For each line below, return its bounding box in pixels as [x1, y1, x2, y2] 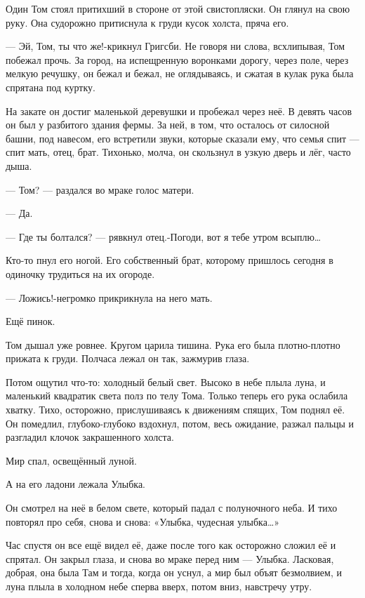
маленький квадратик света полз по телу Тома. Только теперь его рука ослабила [6, 388, 348, 403]
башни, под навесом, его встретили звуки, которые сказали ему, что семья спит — [6, 131, 359, 145]
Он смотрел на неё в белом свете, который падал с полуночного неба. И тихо [6, 500, 338, 515]
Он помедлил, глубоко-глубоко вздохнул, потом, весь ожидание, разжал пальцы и [6, 416, 354, 430]
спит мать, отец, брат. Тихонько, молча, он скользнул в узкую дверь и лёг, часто [6, 145, 351, 159]
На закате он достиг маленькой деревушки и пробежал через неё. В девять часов [6, 103, 352, 118]
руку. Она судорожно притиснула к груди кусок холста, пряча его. [6, 15, 289, 29]
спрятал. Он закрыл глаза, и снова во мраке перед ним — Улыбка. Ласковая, [6, 551, 334, 566]
